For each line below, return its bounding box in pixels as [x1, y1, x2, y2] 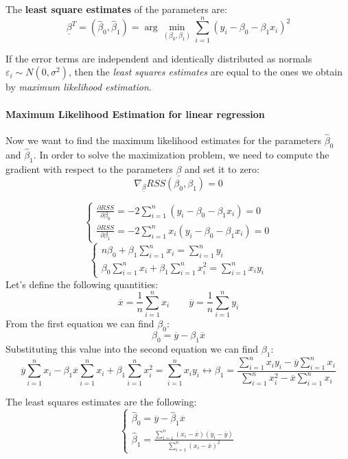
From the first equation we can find [5, 316, 154, 331]
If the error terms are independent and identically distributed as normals [5, 51, 312, 65]
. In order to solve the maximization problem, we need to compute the [33, 147, 329, 161]
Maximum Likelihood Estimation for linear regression [5, 106, 265, 121]
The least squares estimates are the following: [5, 395, 197, 409]
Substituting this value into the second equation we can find [5, 341, 259, 355]
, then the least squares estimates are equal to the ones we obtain [68, 64, 343, 79]
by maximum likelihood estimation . [5, 80, 152, 94]
